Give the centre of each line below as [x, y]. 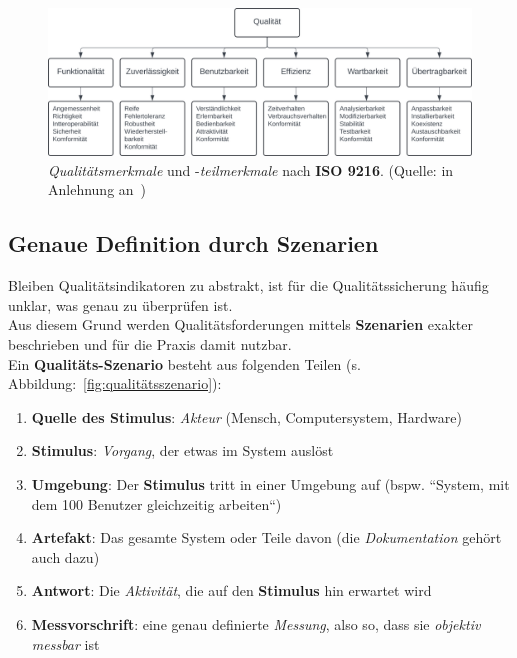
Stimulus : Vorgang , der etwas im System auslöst [182, 450]
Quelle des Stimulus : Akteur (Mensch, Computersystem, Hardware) [246, 416]
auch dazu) [65, 556]
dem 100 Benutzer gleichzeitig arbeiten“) [156, 503]
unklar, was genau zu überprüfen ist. [120, 304]
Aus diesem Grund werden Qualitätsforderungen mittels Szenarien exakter [240, 324]
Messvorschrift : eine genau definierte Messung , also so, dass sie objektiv [256, 623]
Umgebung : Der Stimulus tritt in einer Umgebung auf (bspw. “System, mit [270, 483]
